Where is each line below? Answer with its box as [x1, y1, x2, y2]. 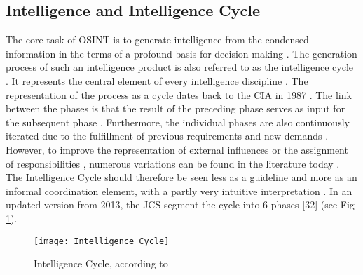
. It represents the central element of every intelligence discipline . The [6, 73, 308, 88]
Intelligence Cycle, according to [34, 256, 168, 271]
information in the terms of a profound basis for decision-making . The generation [6, 46, 357, 60]
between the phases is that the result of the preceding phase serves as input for [6, 101, 345, 116]
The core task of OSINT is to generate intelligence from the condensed [6, 32, 309, 47]
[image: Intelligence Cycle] [34, 236, 170, 246]
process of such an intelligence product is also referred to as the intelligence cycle [6, 60, 354, 74]
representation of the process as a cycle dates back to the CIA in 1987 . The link [6, 87, 352, 102]
